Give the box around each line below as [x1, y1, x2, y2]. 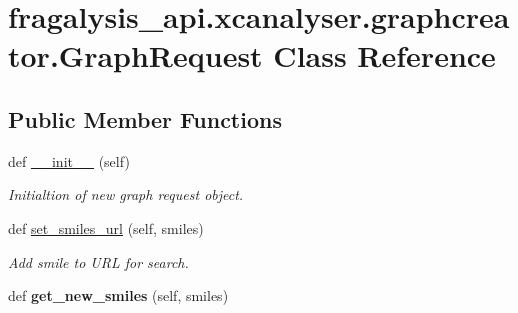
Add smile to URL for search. [8, 251, 189, 272]
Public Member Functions [8, 103, 282, 134]
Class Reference [273, 35, 496, 76]
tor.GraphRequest [8, 35, 263, 76]
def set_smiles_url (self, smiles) [8, 217, 204, 238]
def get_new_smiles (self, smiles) [8, 285, 229, 306]
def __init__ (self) [8, 150, 130, 171]
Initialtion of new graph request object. [8, 184, 244, 205]
